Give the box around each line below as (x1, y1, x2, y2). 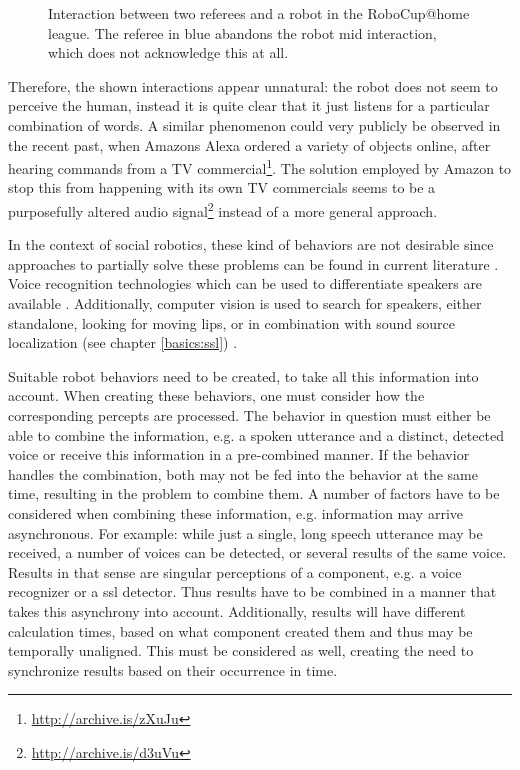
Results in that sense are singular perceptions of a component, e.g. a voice (8, 561, 462, 582)
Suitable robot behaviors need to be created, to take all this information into (8, 365, 479, 386)
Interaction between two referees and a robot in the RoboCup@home (48, 3, 470, 23)
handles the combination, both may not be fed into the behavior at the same (8, 463, 478, 484)
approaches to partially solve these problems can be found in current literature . (8, 253, 499, 274)
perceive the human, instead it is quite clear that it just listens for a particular (8, 95, 490, 116)
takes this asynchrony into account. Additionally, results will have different (8, 600, 466, 621)
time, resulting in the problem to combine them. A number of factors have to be (8, 483, 500, 504)
